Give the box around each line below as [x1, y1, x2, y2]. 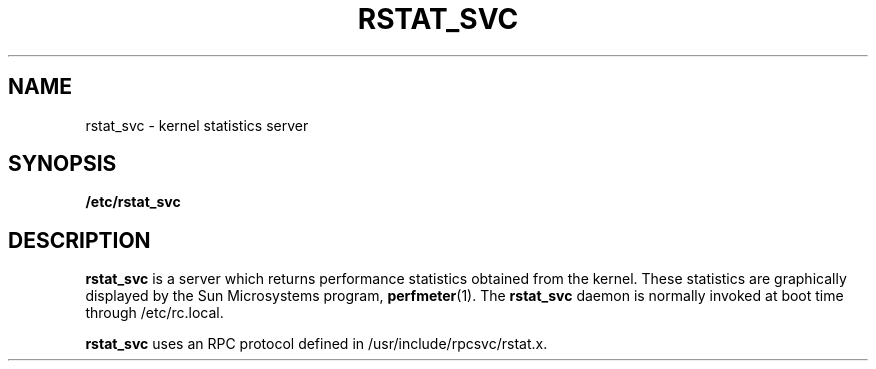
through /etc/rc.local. [85, 304, 224, 322]
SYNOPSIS [8, 151, 117, 177]
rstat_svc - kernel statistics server [85, 116, 309, 134]
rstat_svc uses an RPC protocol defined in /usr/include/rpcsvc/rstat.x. [85, 335, 548, 353]
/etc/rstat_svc [85, 193, 181, 211]
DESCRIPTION [8, 227, 151, 253]
